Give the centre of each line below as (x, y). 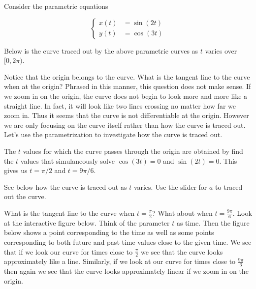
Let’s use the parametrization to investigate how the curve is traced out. (113, 134)
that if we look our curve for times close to (68, 251)
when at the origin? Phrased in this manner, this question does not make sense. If (128, 86)
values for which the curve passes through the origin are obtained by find (133, 151)
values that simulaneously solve (68, 160)
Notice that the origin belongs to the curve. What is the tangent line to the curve (127, 76)
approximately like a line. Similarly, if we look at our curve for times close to (120, 261)
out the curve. (25, 196)
